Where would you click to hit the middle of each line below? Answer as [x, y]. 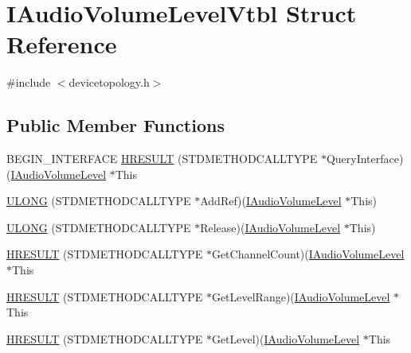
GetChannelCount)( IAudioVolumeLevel [308, 254]
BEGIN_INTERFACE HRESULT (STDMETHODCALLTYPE [162, 159]
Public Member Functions [115, 125]
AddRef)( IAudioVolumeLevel [271, 201]
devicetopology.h [109, 82]
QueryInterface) [365, 159]
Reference [62, 44]
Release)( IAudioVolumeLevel [270, 227]
